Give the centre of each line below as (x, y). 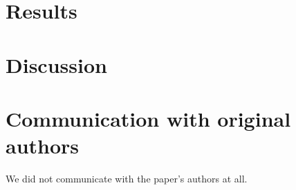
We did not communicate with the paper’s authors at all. (127, 179)
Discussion (56, 64)
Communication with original (148, 118)
